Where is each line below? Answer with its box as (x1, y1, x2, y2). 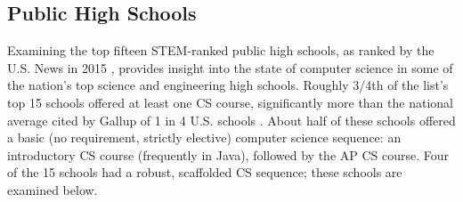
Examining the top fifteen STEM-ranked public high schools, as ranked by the (7, 41, 435, 60)
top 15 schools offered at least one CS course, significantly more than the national (7, 93, 453, 111)
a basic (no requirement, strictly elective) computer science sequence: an (7, 128, 402, 147)
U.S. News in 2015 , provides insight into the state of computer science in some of (7, 58, 453, 77)
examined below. (7, 180, 98, 198)
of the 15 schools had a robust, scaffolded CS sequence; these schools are (7, 163, 402, 182)
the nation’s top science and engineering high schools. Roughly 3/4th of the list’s (7, 76, 449, 94)
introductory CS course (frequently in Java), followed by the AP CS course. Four (7, 145, 450, 164)
